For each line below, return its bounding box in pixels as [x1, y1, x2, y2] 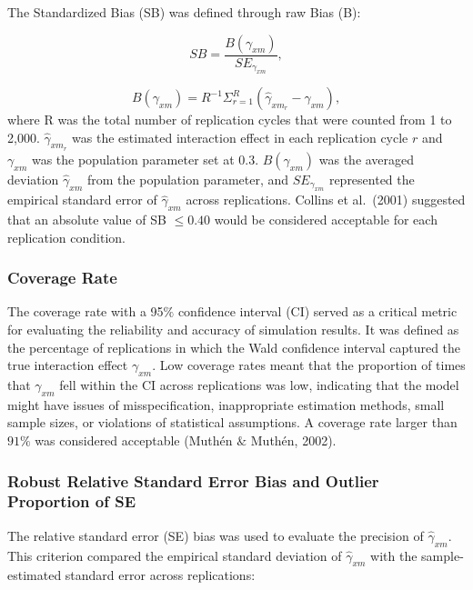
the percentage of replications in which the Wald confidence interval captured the [7, 337, 461, 356]
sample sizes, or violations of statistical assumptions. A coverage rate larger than [7, 413, 458, 432]
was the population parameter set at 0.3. [31, 149, 259, 168]
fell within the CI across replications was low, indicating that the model [59, 375, 459, 395]
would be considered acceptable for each [214, 210, 438, 229]
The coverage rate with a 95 [7, 302, 164, 321]
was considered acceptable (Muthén [35, 431, 233, 449]
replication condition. [7, 227, 126, 246]
